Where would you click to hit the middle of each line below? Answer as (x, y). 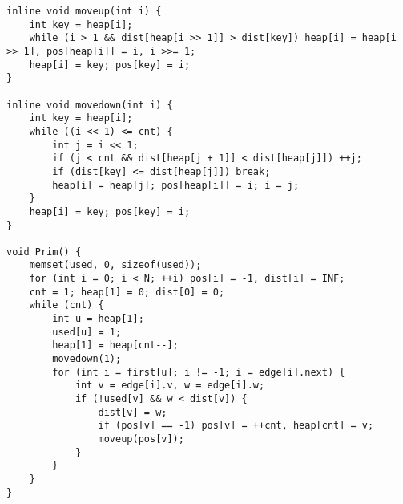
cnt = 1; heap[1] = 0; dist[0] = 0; (127, 292)
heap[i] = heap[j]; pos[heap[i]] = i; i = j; (176, 185)
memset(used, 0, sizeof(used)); (115, 265)
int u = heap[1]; (98, 319)
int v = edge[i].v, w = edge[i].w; (170, 386)
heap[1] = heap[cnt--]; (115, 345)
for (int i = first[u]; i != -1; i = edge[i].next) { (199, 372)
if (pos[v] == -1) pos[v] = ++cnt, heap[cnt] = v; (236, 426)
